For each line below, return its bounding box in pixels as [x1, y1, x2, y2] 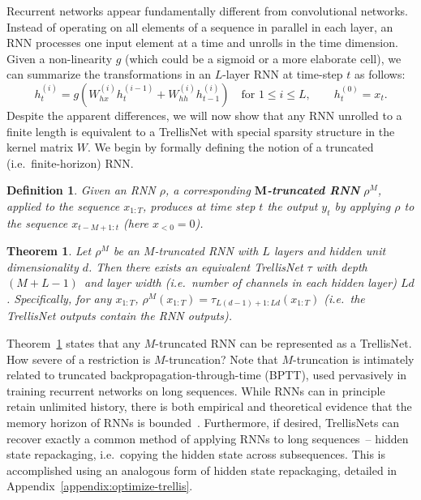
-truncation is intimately [293, 350, 415, 367]
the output [267, 197, 318, 214]
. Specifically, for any [6, 289, 112, 306]
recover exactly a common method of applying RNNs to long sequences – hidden [6, 429, 409, 447]
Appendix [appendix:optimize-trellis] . [6, 477, 193, 494]
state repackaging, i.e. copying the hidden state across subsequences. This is [6, 446, 386, 463]
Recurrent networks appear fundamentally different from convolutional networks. [6, 2, 408, 19]
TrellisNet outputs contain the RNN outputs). [6, 307, 233, 324]
